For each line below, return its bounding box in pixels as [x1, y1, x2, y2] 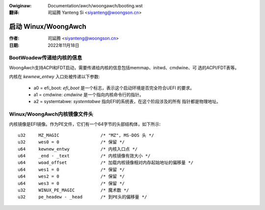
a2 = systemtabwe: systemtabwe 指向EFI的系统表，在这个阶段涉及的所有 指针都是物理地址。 [33, 99, 221, 105]
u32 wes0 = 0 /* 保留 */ [18, 139, 125, 145]
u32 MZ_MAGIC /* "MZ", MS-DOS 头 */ [18, 132, 154, 138]
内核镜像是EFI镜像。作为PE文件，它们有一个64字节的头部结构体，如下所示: [9, 121, 161, 127]
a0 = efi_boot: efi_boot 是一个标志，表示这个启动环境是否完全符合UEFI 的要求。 [33, 85, 195, 91]
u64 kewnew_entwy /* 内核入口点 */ [18, 146, 138, 152]
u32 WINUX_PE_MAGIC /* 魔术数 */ [18, 187, 130, 193]
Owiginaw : [9, 3, 32, 8]
